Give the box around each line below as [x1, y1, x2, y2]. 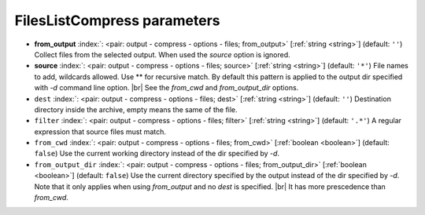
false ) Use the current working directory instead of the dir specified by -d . [34, 149, 279, 159]
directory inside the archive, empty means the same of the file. [34, 104, 238, 114]
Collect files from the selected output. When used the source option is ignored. [34, 49, 290, 59]
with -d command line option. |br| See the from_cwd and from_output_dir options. [34, 83, 299, 93]
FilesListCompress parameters [14, 12, 220, 29]
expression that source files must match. [34, 126, 167, 137]
